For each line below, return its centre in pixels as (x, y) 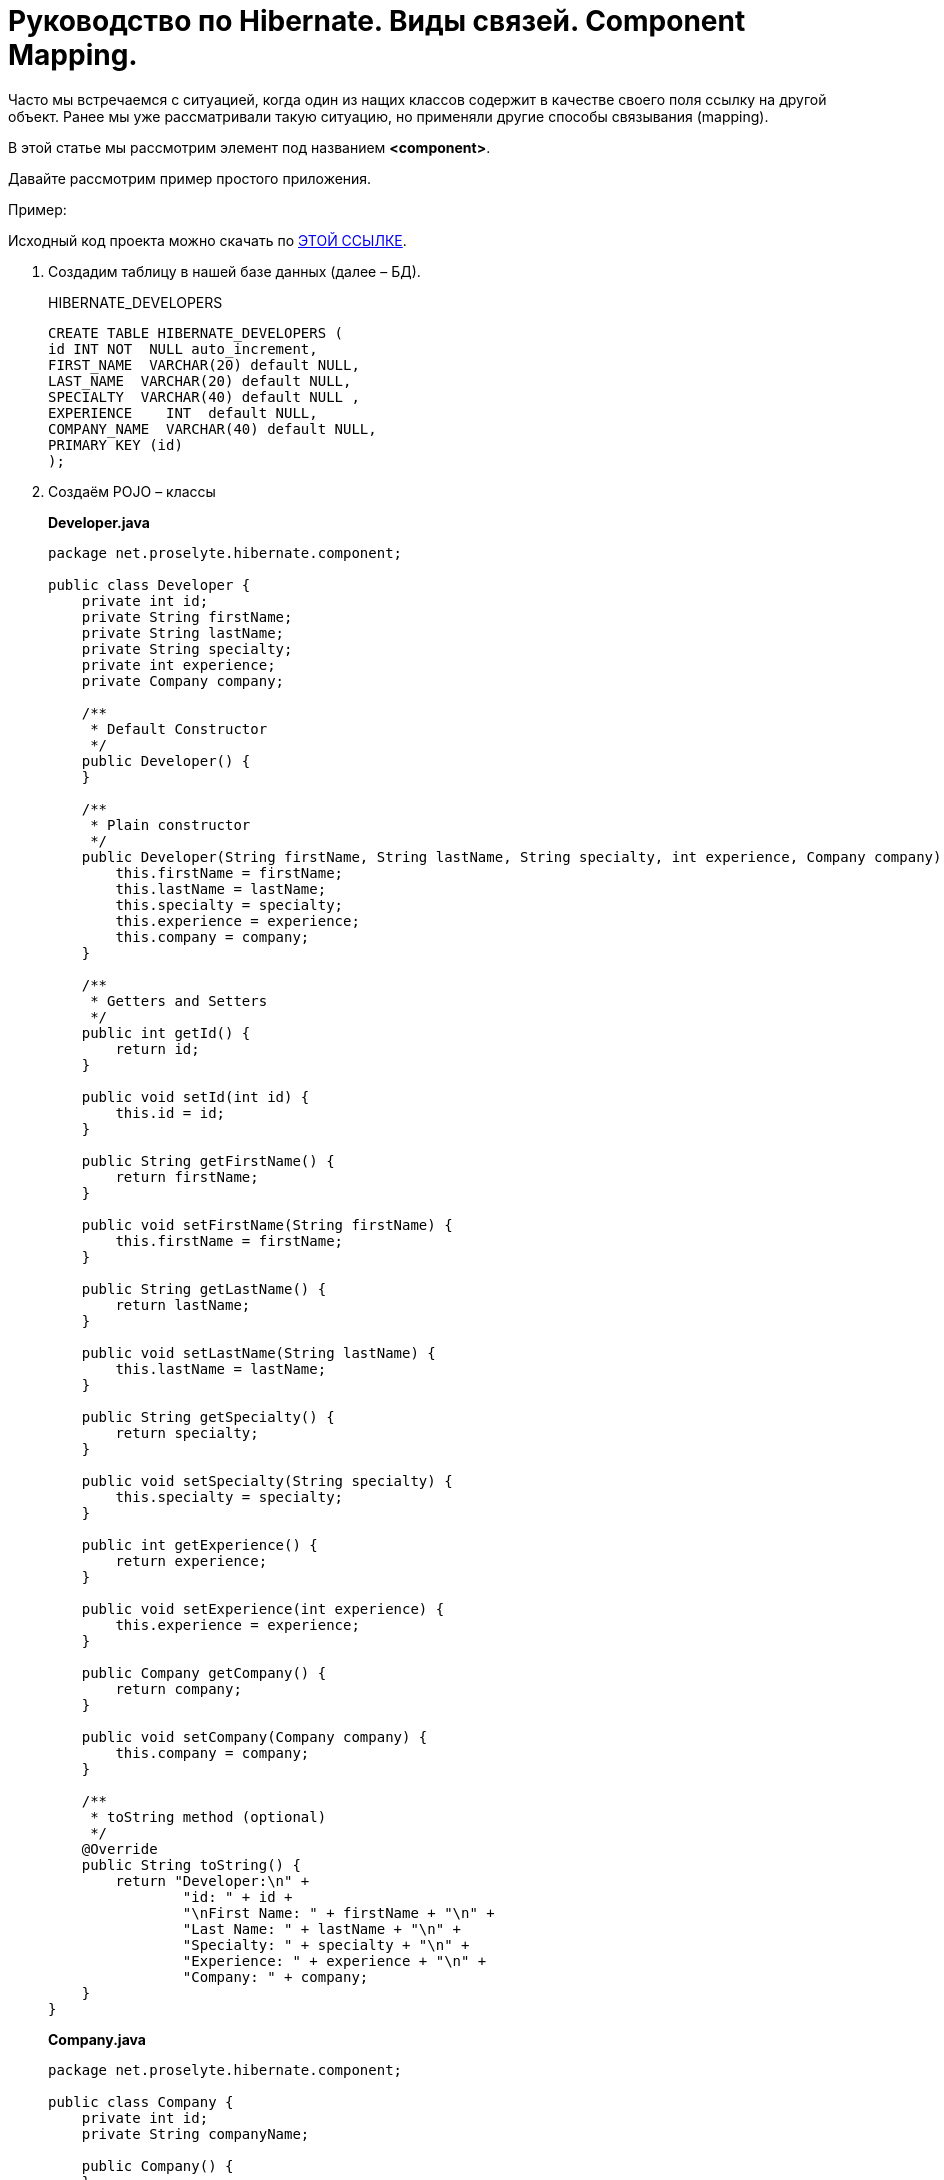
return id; (157, 1048)
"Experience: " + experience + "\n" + (334, 1960)
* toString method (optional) (208, 1816)
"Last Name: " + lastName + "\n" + (322, 1928)
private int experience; (178, 664)
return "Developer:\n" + (212, 1880)
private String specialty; (187, 648)
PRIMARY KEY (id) (115, 444)
